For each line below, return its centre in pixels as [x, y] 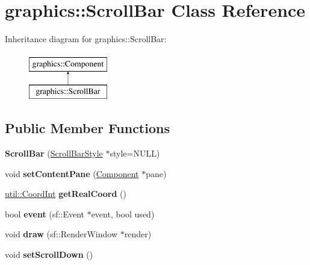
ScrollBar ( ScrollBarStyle [54, 153]
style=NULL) [135, 153]
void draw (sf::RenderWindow [61, 234]
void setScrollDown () [49, 254]
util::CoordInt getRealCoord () [66, 194]
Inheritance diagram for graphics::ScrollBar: [86, 39]
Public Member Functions [87, 128]
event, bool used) [123, 214]
